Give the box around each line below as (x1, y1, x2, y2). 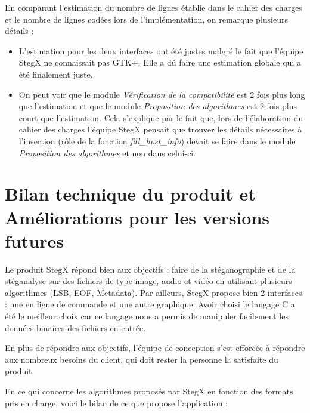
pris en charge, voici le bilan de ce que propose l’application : (5, 396, 228, 409)
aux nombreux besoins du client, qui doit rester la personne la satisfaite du (5, 353, 278, 365)
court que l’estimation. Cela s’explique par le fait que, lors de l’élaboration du (18, 111, 303, 124)
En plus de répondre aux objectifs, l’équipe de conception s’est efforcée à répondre (5, 341, 305, 354)
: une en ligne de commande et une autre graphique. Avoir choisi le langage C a (5, 298, 295, 310)
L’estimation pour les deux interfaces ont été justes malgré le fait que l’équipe (18, 44, 303, 57)
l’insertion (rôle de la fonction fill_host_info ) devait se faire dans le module (18, 134, 296, 147)
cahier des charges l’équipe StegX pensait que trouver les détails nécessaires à (18, 123, 302, 135)
